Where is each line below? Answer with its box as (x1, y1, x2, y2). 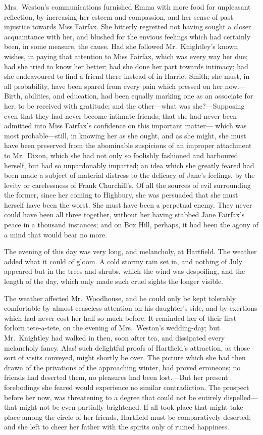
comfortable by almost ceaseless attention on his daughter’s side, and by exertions (4, 303, 257, 313)
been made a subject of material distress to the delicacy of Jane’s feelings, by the (4, 170, 255, 180)
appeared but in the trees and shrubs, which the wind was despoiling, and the (4, 266, 245, 276)
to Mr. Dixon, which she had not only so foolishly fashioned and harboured (4, 150, 238, 160)
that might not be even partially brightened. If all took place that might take (4, 402, 243, 412)
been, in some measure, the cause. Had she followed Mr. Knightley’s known (4, 41, 238, 52)
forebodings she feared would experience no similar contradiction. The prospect (4, 381, 249, 392)
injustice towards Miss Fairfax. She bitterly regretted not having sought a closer (4, 21, 251, 32)
